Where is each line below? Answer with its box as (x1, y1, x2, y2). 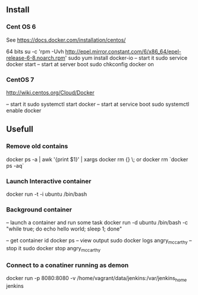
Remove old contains (6, 142, 68, 150)
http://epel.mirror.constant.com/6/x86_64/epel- (65, 48, 181, 55)
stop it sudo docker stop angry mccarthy (6, 245, 101, 253)
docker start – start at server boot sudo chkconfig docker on (6, 60, 155, 67)
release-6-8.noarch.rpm (6, 54, 65, 62)
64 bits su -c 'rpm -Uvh (6, 48, 64, 55)
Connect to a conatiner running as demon (6, 261, 129, 269)
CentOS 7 (6, 75, 34, 84)
